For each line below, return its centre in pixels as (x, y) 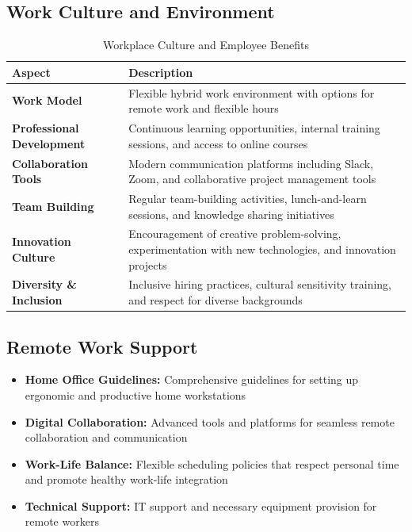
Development (49, 143)
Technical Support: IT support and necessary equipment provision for (201, 505)
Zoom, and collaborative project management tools (252, 179)
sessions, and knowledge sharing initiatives (231, 214)
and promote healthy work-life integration (126, 479)
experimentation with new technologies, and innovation (262, 249)
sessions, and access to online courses (218, 143)
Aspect (31, 72)
